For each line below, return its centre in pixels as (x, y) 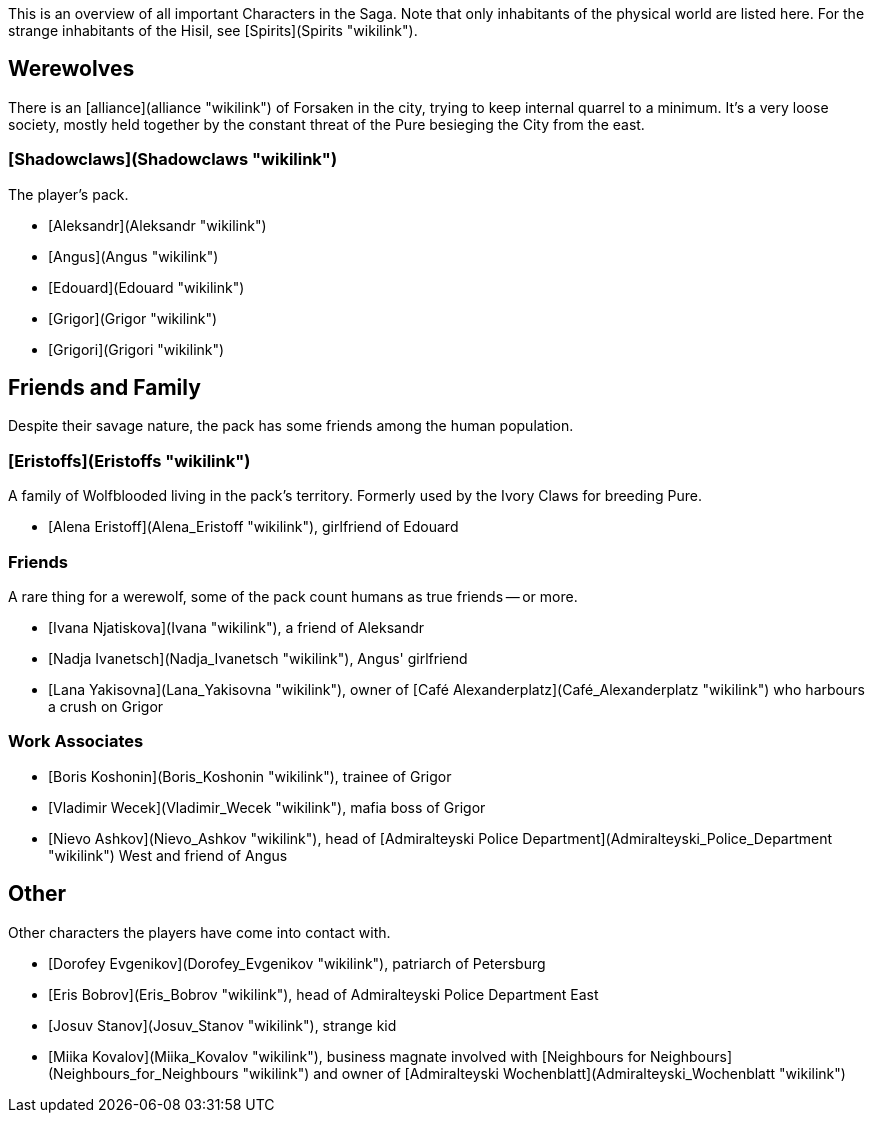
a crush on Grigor (106, 706)
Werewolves (71, 69)
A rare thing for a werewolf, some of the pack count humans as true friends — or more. (293, 596)
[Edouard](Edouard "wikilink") (146, 287)
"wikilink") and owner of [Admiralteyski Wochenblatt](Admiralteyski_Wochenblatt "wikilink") (544, 1073)
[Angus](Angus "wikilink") (133, 256)
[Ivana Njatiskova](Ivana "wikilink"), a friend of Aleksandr (236, 627)
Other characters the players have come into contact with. (199, 932)
